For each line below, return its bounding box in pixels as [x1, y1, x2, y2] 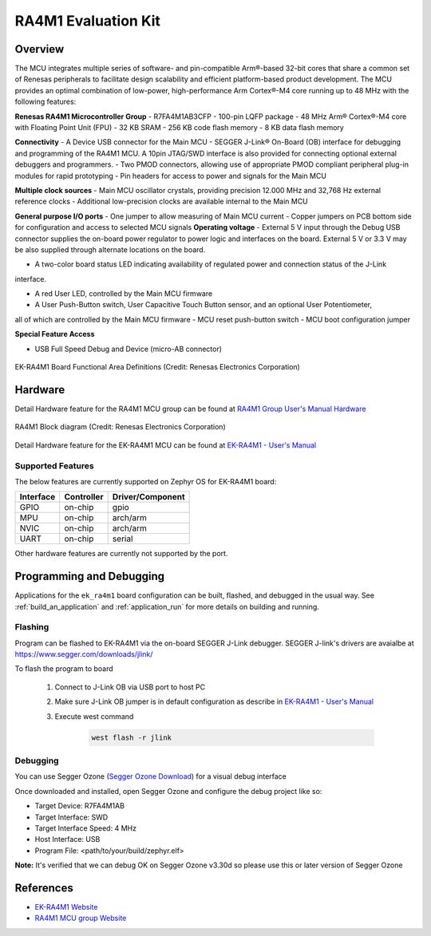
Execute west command [54, 711, 134, 721]
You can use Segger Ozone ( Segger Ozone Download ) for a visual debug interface [14, 772, 287, 781]
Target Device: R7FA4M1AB [34, 801, 125, 811]
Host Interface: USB [34, 835, 101, 844]
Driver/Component [112, 492, 185, 503]
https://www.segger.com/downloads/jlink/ [14, 650, 153, 659]
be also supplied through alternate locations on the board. [14, 244, 206, 255]
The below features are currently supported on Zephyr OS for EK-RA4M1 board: [14, 476, 277, 486]
